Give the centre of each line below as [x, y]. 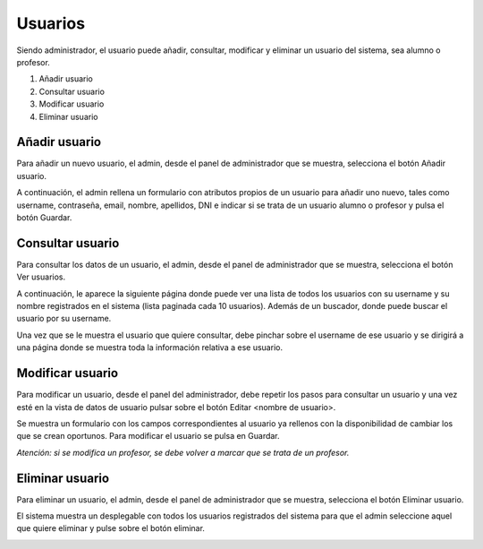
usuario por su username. [64, 319]
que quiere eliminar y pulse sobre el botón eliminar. [111, 528]
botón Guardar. [44, 217]
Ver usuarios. [41, 277]
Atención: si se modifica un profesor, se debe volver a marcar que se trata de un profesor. [183, 452]
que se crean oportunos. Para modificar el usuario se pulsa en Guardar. [148, 436]
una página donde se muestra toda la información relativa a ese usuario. [150, 347]
